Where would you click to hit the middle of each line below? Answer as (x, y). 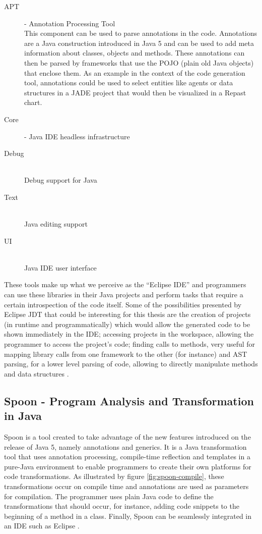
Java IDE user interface (60, 267)
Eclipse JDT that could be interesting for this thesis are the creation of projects (127, 314)
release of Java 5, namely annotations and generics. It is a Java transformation (125, 446)
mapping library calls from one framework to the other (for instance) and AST (126, 354)
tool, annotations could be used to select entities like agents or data (129, 83)
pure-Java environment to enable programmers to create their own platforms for (128, 466)
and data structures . (37, 373)
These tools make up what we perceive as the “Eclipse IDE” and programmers (125, 284)
